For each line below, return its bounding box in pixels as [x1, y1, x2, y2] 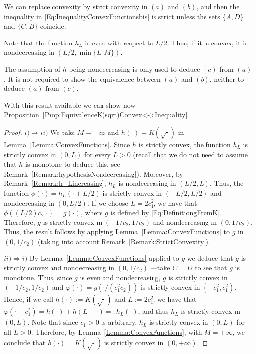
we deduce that [187, 253, 233, 263]
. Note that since [27, 317, 78, 327]
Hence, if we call [4, 294, 53, 304]
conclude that [4, 337, 46, 348]
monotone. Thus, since [4, 272, 72, 282]
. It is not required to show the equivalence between [4, 73, 161, 84]
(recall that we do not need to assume [133, 149, 248, 159]
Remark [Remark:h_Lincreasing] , [4, 178, 106, 188]
